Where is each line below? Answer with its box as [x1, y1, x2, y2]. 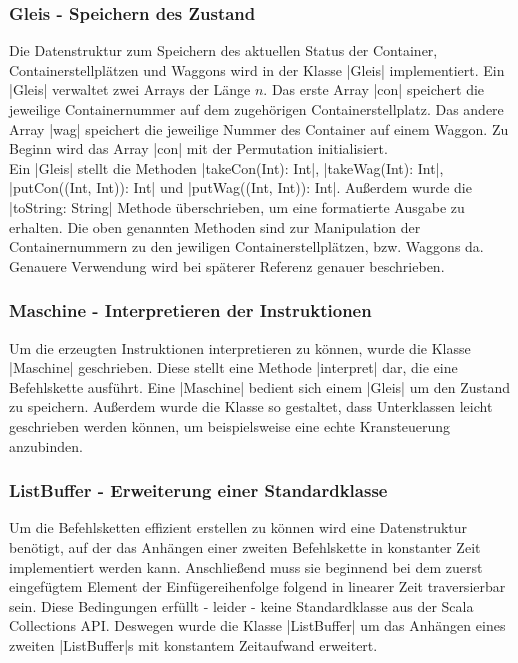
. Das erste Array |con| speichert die [263, 79, 485, 100]
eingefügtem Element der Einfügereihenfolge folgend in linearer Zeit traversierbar [9, 576, 506, 597]
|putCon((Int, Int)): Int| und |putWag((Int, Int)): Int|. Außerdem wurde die [9, 177, 472, 198]
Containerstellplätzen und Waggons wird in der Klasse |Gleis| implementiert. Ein [9, 59, 505, 80]
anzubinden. [9, 435, 83, 456]
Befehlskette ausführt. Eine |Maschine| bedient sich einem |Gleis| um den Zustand [9, 376, 511, 397]
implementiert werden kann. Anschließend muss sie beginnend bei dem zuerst [9, 556, 483, 577]
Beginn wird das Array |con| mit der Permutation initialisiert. [9, 138, 388, 159]
